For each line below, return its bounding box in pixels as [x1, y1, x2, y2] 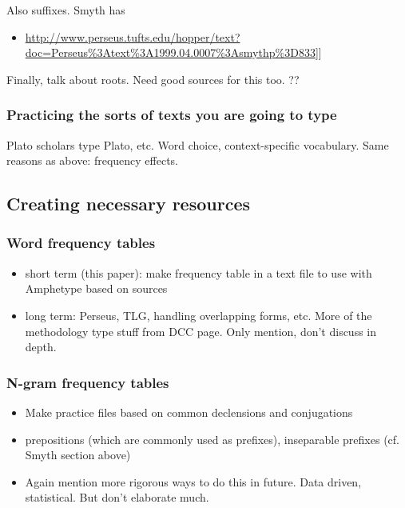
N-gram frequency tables [6, 372, 169, 392]
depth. [25, 338, 57, 355]
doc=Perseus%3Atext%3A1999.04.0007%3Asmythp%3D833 [25, 44, 316, 61]
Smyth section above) [25, 446, 131, 463]
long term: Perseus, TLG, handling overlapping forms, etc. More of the [25, 306, 372, 323]
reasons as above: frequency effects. [6, 152, 179, 169]
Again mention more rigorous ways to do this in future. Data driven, [25, 473, 362, 490]
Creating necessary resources [6, 191, 251, 216]
